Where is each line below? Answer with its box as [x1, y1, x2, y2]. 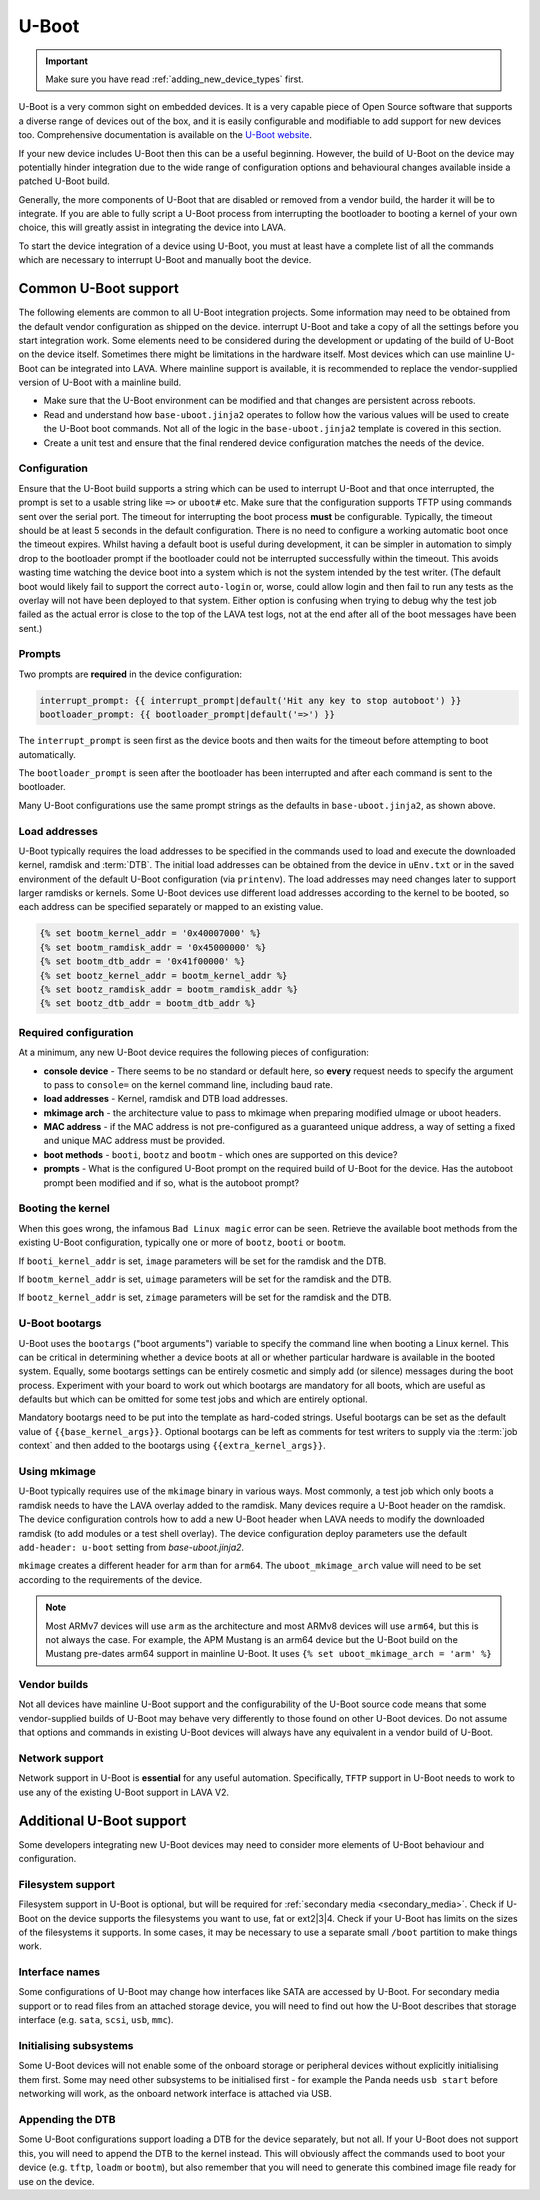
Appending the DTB [18, 2112, 116, 2126]
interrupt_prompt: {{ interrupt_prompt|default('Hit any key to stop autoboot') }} [39, 695, 462, 706]
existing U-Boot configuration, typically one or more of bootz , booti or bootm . [18, 1236, 347, 1249]
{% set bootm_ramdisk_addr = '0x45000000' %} [39, 941, 267, 953]
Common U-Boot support [18, 280, 180, 297]
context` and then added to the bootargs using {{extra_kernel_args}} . [18, 1440, 326, 1452]
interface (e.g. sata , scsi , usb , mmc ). [18, 2014, 174, 2026]
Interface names [18, 1965, 100, 1979]
